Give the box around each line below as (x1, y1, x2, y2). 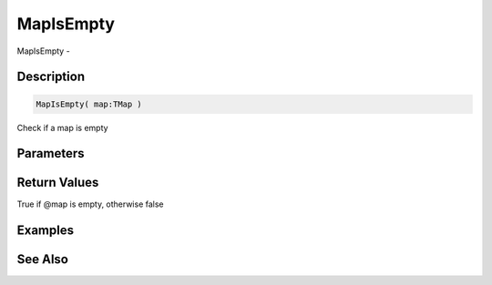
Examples (16, 223, 75, 239)
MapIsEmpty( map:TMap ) (36, 98, 143, 109)
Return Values (16, 175, 99, 190)
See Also (16, 251, 68, 268)
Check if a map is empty (16, 122, 108, 133)
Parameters (16, 146, 85, 161)
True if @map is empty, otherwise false (16, 198, 164, 209)
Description (16, 69, 86, 85)
